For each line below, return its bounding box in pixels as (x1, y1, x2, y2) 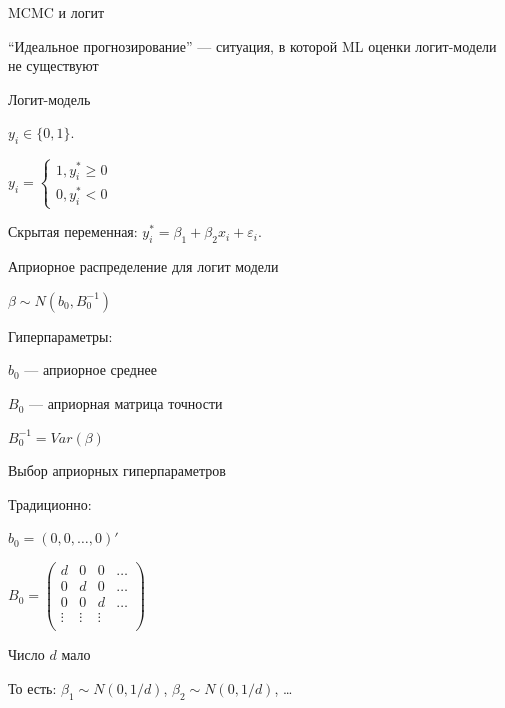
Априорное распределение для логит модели (8, 256, 279, 277)
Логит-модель (8, 88, 91, 109)
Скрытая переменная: (8, 221, 138, 242)
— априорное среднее (24, 359, 157, 380)
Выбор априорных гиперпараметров (8, 460, 226, 481)
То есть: (8, 677, 57, 698)
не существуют (8, 55, 99, 76)
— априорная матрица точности (28, 393, 223, 414)
